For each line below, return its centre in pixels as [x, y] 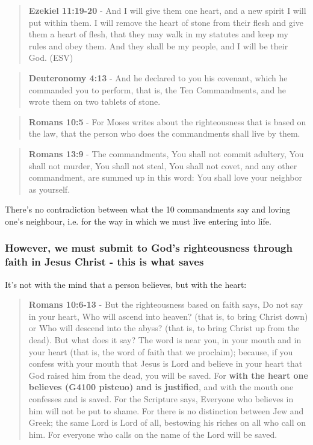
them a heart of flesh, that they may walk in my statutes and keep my [158, 34]
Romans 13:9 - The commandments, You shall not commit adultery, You [166, 153]
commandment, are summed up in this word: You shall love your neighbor [166, 177]
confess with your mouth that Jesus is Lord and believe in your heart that [166, 363]
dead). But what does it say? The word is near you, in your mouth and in [165, 340]
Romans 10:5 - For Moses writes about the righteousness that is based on [167, 121]
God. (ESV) [51, 58]
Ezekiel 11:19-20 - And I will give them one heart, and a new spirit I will [167, 10]
